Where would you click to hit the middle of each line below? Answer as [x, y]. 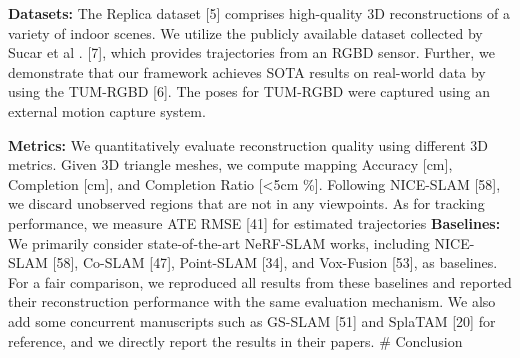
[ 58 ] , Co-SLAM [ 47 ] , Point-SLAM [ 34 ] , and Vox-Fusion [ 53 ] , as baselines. [275, 262]
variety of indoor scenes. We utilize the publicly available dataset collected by [245, 32]
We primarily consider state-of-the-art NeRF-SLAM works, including [219, 242]
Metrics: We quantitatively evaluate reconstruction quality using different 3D [248, 144]
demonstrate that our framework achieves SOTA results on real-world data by [247, 71]
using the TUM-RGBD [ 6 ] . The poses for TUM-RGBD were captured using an [249, 91]
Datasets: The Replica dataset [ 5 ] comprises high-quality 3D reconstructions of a [259, 13]
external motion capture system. [107, 110]
